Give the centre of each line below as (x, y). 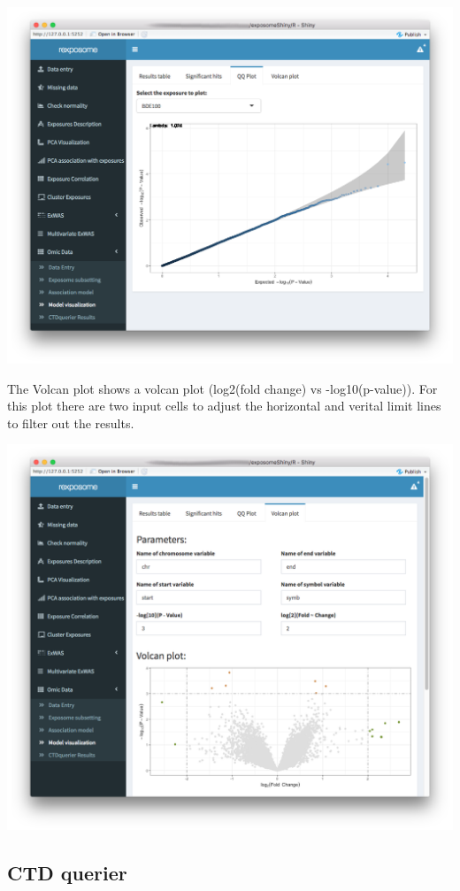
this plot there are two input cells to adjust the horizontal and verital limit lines (224, 406)
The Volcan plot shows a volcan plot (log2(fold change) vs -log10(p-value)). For (222, 388)
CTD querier (67, 872)
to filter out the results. (71, 422)
